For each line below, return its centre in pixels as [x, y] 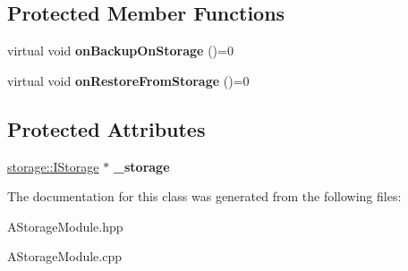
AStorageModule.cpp [65, 256]
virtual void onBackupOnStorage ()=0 [120, 51]
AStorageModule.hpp [65, 226]
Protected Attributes [106, 128]
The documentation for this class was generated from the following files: [204, 196]
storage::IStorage [53, 166]
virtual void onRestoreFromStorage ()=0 [128, 80]
